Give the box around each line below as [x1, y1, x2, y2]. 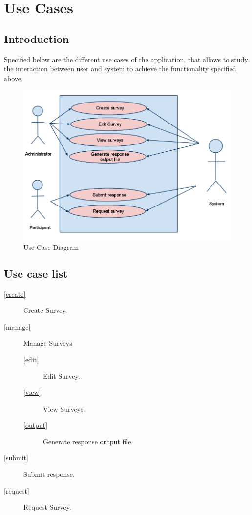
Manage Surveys [23, 338, 72, 348]
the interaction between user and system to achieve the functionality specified [4, 63, 236, 74]
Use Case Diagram [23, 242, 79, 252]
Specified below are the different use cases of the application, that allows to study [4, 54, 248, 64]
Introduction [4, 31, 69, 46]
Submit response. [23, 469, 75, 479]
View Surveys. [43, 403, 85, 413]
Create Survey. [23, 305, 67, 315]
